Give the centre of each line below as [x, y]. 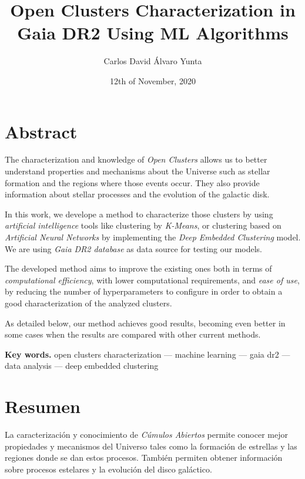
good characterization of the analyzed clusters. [88, 303]
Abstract [41, 131]
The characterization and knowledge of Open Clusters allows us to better [136, 159]
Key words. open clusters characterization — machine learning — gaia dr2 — [148, 354]
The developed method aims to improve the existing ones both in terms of [138, 268]
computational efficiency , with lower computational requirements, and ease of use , [152, 280]
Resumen [43, 406]
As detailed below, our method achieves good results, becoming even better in [145, 323]
